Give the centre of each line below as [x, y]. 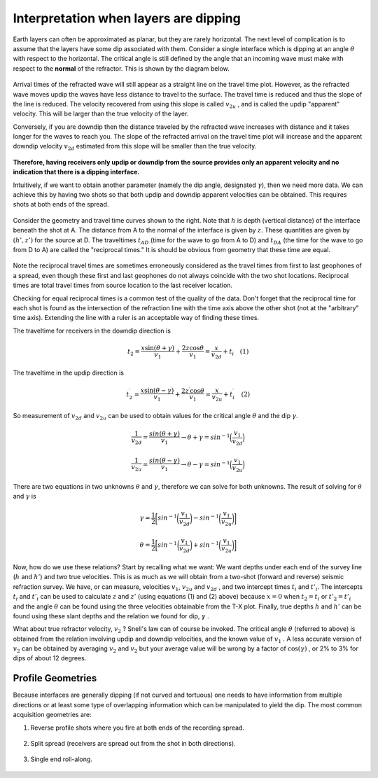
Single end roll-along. [61, 759]
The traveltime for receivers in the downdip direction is [92, 331]
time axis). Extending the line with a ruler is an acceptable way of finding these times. [136, 318]
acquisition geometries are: [52, 715]
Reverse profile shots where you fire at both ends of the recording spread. [138, 728]
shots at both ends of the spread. [61, 204]
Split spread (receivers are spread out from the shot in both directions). [133, 743]
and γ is [24, 496]
